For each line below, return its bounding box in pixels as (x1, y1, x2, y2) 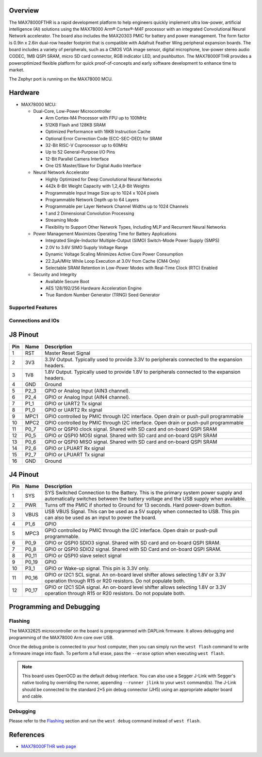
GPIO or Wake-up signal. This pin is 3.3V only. (44, 565, 150, 572)
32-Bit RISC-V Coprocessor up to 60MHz (45, 142, 128, 148)
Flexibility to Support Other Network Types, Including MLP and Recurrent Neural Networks (45, 224, 227, 230)
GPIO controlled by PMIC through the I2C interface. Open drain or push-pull (44, 527, 218, 534)
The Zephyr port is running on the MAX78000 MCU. (9, 76, 113, 82)
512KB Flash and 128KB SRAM (45, 122, 106, 127)
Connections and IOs (9, 317, 60, 324)
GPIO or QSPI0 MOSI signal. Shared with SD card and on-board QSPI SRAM (44, 432, 217, 439)
